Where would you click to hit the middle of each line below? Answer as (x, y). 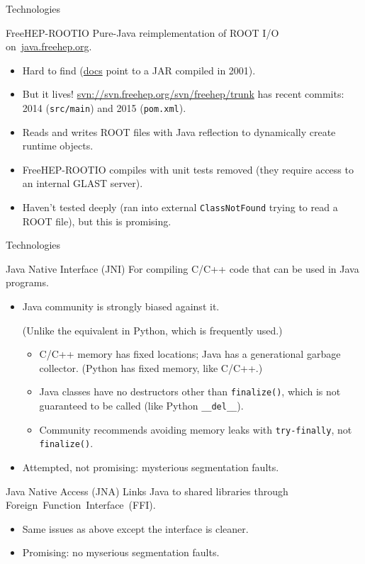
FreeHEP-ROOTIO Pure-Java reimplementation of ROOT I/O (142, 32)
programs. (27, 282)
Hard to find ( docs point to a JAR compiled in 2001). (139, 70)
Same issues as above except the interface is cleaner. (135, 528)
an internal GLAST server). (83, 183)
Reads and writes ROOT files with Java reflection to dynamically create (179, 131)
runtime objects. (58, 146)
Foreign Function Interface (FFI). (81, 505)
